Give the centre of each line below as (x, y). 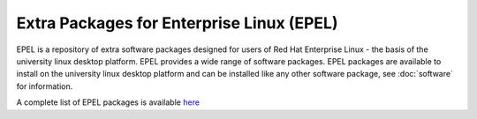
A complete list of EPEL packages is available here (108, 102)
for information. (45, 86)
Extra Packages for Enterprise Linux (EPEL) (177, 23)
